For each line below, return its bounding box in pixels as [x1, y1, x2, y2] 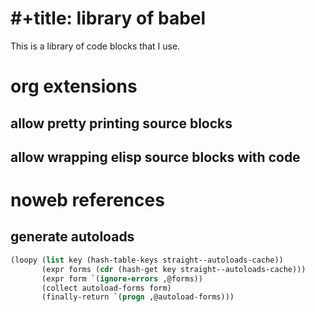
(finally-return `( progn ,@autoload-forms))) [41, 292, 235, 302]
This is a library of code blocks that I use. [10, 40, 181, 52]
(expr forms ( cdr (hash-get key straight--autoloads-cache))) [41, 264, 307, 274]
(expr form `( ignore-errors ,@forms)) [41, 273, 203, 284]
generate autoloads [10, 228, 135, 246]
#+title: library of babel [10, 7, 207, 30]
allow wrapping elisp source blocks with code [10, 148, 301, 166]
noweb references [10, 189, 165, 212]
